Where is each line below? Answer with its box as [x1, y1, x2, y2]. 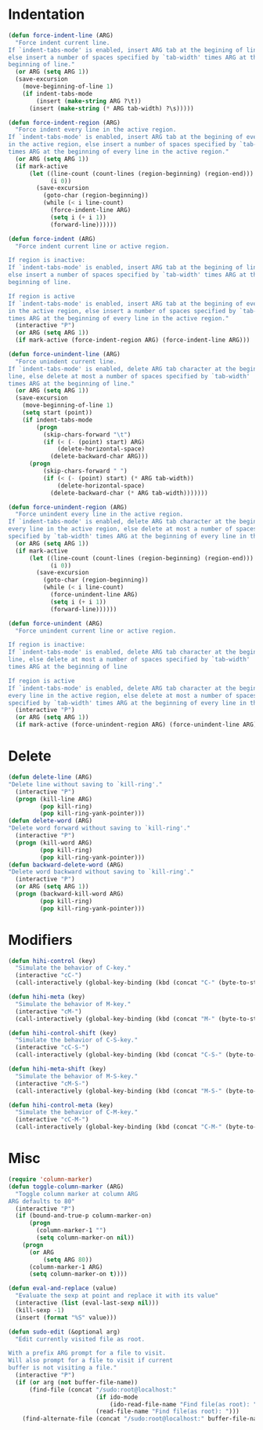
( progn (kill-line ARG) [15, 795, 92, 803]
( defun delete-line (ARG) [8, 773, 92, 781]
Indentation [8, 5, 85, 24]
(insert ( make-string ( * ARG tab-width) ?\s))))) [28, 104, 194, 112]
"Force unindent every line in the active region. [15, 510, 184, 519]
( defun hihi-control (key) [8, 957, 96, 965]
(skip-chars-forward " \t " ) [42, 430, 131, 439]
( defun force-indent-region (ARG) [8, 119, 121, 126]
